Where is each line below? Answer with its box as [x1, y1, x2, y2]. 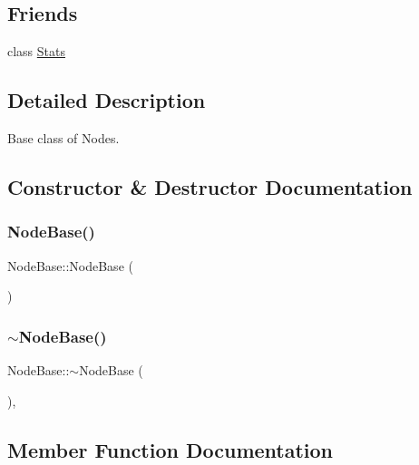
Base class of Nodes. [7, 129, 120, 147]
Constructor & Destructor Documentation [7, 172, 413, 200]
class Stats [7, 42, 66, 61]
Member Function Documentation [7, 435, 334, 463]
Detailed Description [7, 86, 206, 114]
